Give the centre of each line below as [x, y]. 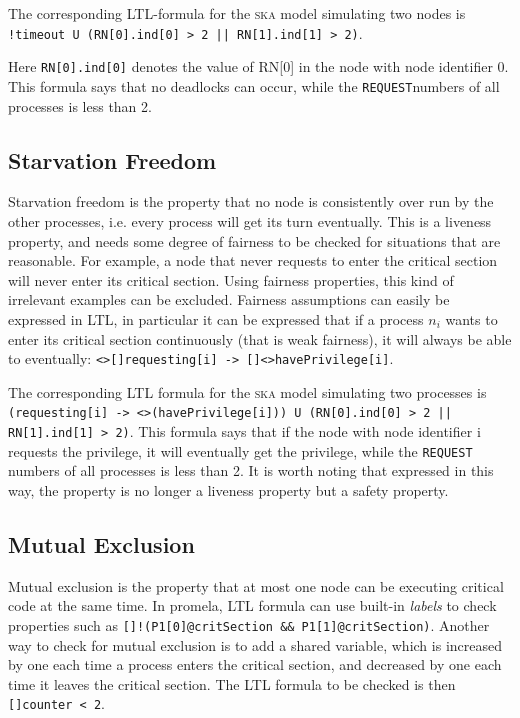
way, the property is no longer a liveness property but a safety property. [228, 489]
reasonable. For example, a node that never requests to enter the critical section [253, 260]
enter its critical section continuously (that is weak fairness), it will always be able [260, 338]
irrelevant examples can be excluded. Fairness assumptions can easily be [229, 299]
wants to [471, 318]
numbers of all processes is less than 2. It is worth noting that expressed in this [251, 470]
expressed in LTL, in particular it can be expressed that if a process [216, 318]
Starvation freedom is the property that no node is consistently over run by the [251, 201]
